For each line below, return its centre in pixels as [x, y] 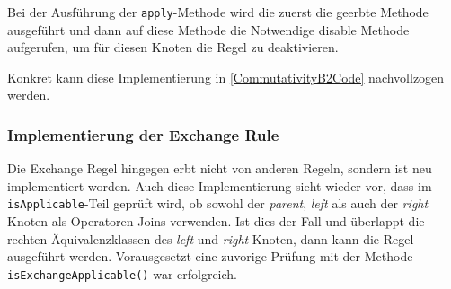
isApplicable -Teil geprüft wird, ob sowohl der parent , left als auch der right [218, 203]
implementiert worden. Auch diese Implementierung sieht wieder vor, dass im [220, 185]
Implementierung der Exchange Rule [143, 134]
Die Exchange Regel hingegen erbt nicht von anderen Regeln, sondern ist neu [220, 168]
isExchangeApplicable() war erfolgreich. [123, 273]
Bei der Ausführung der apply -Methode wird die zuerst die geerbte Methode [218, 12]
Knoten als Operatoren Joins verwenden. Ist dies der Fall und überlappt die [216, 221]
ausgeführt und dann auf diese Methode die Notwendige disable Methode [208, 29]
